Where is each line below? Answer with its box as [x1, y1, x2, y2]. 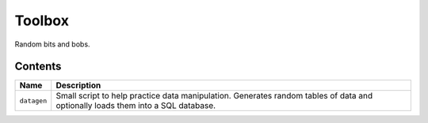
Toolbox [14, 12, 69, 29]
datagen [19, 96, 48, 105]
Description [55, 80, 101, 91]
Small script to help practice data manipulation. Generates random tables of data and [55, 91, 373, 102]
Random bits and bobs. [14, 39, 90, 49]
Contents [14, 60, 62, 73]
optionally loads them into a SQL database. [55, 100, 216, 111]
